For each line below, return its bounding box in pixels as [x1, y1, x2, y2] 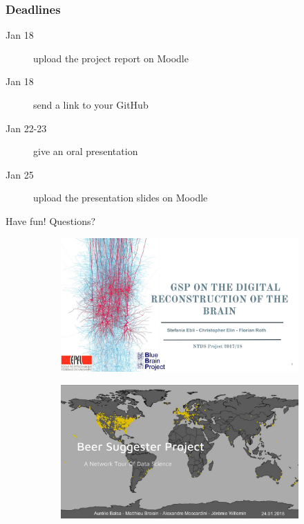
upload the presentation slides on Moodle [33, 190, 208, 205]
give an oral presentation [33, 144, 138, 159]
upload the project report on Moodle [33, 51, 189, 65]
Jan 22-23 [6, 120, 47, 135]
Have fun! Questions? [6, 213, 96, 228]
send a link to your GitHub [33, 98, 149, 111]
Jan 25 [6, 167, 34, 181]
